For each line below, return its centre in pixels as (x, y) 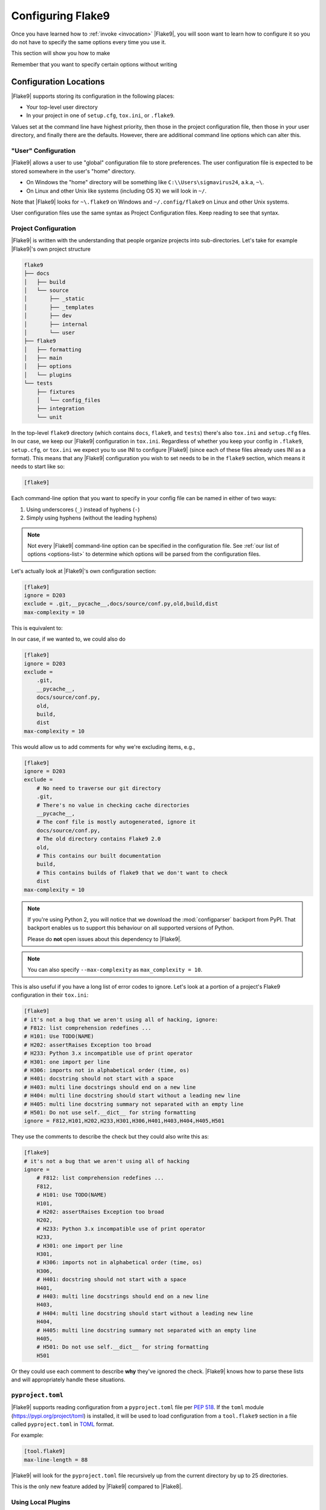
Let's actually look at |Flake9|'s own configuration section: (84, 571)
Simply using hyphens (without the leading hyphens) (91, 518)
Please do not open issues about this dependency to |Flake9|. (104, 939)
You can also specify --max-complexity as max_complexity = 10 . (115, 970)
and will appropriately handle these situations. (69, 1380)
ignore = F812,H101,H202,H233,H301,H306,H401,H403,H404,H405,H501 (124, 1121)
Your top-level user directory (62, 107)
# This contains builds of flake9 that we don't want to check (132, 872)
